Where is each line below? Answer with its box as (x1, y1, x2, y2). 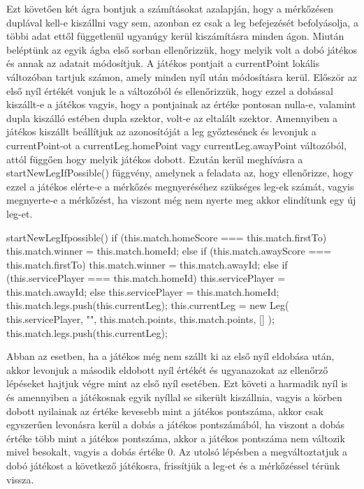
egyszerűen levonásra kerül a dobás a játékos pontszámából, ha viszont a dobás (6, 417, 345, 432)
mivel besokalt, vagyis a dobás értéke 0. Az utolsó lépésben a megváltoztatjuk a (6, 444, 348, 459)
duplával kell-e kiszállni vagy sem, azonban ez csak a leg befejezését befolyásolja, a (6, 15, 358, 29)
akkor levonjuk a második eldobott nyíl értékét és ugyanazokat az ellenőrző (6, 362, 328, 377)
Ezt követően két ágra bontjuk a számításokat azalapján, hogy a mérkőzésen (6, 1, 333, 15)
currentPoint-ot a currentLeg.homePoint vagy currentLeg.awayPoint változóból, (6, 137, 347, 152)
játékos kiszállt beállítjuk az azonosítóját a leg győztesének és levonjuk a (6, 124, 316, 139)
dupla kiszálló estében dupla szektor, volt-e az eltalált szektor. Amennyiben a (6, 110, 338, 125)
